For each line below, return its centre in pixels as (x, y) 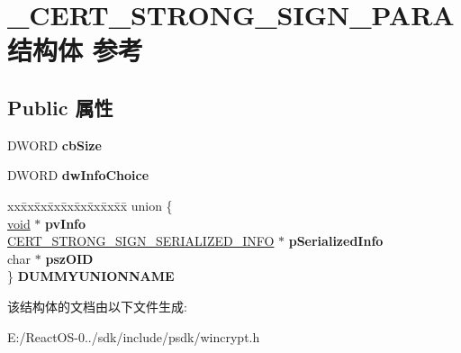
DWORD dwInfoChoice (78, 175)
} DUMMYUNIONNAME (91, 276)
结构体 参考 (75, 50)
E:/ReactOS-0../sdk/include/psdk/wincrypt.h (134, 336)
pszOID (69, 258)
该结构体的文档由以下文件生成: (97, 306)
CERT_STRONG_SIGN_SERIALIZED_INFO (141, 241)
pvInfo (66, 223)
